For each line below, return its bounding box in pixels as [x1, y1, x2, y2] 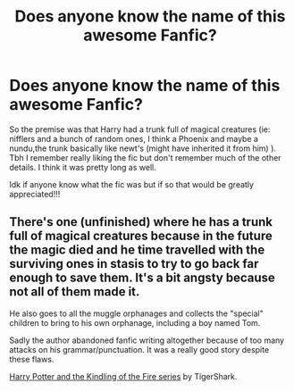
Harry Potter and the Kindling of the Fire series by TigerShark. [9, 370, 238, 381]
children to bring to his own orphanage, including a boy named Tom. [9, 317, 261, 328]
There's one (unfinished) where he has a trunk [9, 214, 273, 229]
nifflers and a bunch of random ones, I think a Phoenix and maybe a [9, 133, 259, 144]
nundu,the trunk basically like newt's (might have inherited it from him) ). [9, 143, 277, 154]
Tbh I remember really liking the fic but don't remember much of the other [9, 152, 281, 162]
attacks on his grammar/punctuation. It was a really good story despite [9, 344, 270, 354]
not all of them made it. [9, 284, 140, 300]
